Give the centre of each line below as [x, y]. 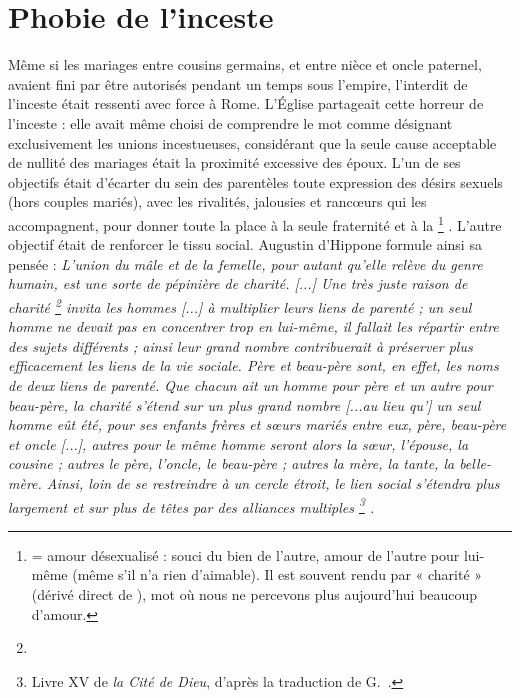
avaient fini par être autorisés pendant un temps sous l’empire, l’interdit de [238, 83]
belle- [475, 463]
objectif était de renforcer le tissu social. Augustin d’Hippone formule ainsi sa [245, 244]
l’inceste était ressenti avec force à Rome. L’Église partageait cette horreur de [246, 103]
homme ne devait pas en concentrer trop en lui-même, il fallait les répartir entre [253, 326]
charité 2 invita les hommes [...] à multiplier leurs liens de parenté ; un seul [240, 305]
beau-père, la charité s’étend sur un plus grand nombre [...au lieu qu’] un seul [244, 404]
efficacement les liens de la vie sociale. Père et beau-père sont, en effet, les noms [253, 365]
